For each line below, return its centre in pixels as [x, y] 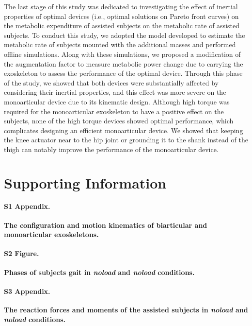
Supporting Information [85, 182]
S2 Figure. [22, 253]
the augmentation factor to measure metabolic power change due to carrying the [124, 63]
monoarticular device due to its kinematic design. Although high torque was [117, 101]
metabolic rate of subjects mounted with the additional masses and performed [120, 44]
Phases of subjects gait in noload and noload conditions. [99, 272]
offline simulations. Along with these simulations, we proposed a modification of [122, 54]
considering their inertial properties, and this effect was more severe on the [115, 92]
